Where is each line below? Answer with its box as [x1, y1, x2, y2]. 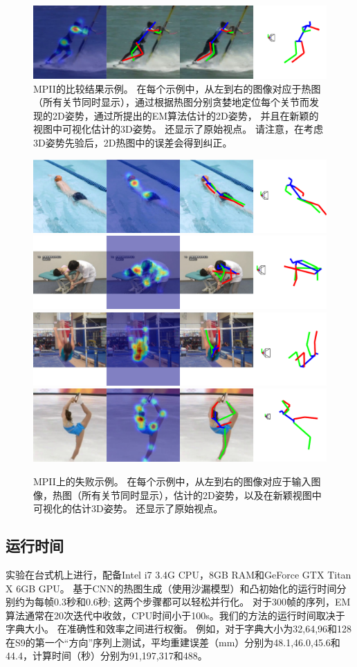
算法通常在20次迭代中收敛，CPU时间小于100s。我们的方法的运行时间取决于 [6, 608, 345, 622]
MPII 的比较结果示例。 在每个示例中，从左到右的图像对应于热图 [33, 81, 321, 95]
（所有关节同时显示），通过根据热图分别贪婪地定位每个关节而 [33, 95, 309, 109]
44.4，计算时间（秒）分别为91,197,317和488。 [6, 648, 208, 663]
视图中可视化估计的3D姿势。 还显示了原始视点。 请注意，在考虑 [33, 122, 324, 136]
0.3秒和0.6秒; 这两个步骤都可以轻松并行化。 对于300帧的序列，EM [53, 594, 351, 609]
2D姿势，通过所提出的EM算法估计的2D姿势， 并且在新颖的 [52, 108, 319, 122]
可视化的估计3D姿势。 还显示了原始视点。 [33, 501, 223, 516]
